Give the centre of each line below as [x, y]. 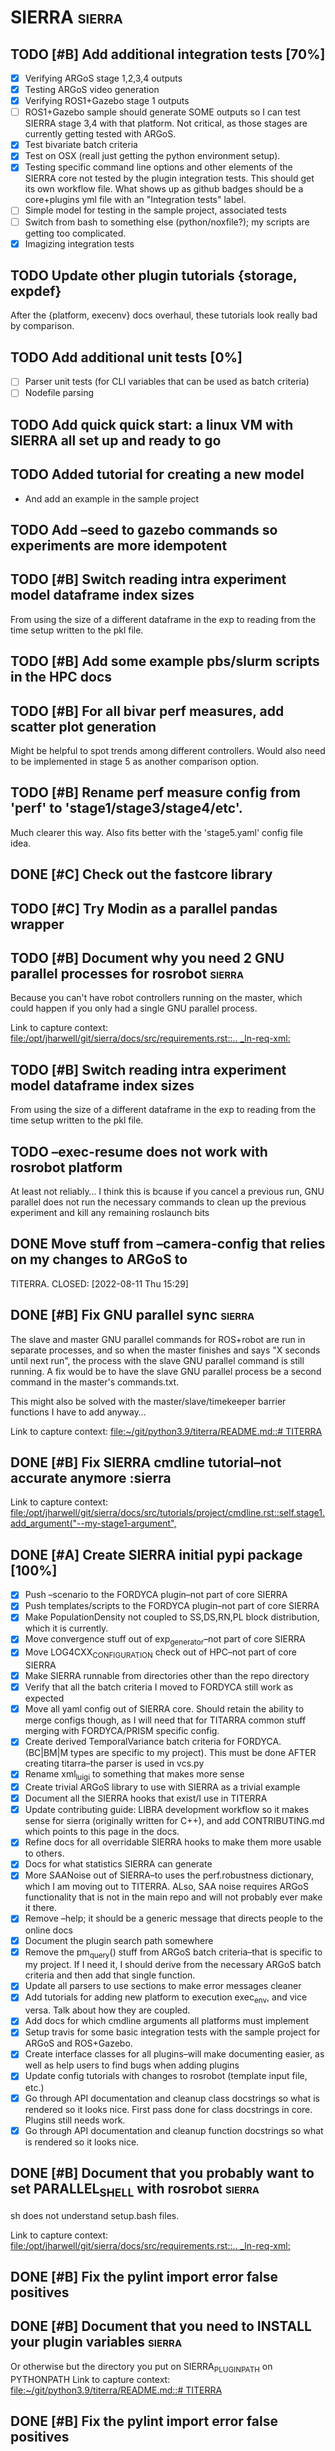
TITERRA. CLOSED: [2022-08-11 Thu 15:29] [99, 1283]
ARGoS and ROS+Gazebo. [78, 2043]
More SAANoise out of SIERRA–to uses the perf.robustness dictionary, [169, 1875]
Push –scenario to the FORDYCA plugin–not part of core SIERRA [156, 1595]
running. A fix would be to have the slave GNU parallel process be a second [166, 1371]
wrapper [37, 924]
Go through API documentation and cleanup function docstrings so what [174, 2130]
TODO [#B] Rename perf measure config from [155, 792]
